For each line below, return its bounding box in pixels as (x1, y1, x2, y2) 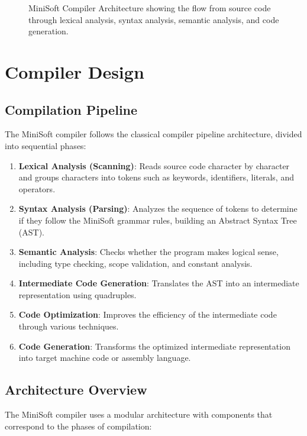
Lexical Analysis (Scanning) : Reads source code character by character (18, 159, 290, 172)
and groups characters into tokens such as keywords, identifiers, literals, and (18, 171, 294, 183)
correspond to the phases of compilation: (5, 419, 152, 432)
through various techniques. (18, 320, 119, 332)
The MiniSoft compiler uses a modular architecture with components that (5, 408, 273, 421)
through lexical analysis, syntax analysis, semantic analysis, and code (28, 13, 279, 25)
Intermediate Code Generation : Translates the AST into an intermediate (18, 277, 299, 289)
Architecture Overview (5, 380, 147, 399)
